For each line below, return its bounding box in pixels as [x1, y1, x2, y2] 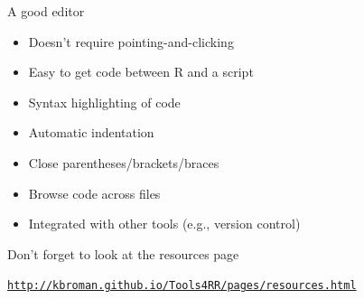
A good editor [7, 2, 85, 20]
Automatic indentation [28, 123, 154, 142]
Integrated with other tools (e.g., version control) [28, 214, 301, 233]
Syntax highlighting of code [28, 92, 181, 111]
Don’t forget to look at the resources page [7, 244, 239, 263]
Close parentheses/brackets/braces [28, 153, 219, 172]
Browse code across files [28, 183, 161, 202]
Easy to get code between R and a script [28, 62, 254, 81]
